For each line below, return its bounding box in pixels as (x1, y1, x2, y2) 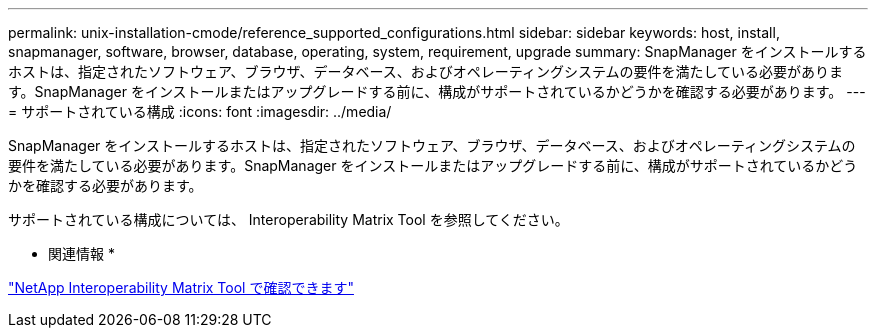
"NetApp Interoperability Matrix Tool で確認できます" (8, 279, 354, 296)
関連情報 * (48, 245, 115, 262)
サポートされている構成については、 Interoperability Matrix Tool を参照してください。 (8, 211, 569, 228)
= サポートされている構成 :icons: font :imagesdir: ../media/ (8, 103, 392, 120)
